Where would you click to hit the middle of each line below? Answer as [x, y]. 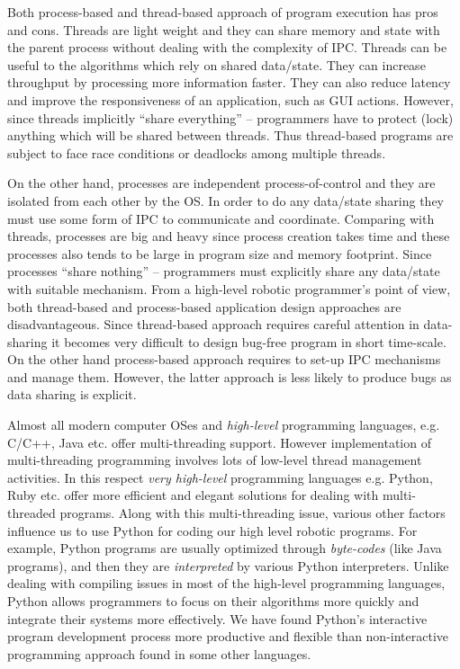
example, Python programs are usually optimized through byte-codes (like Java [225, 548]
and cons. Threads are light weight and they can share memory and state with [224, 29]
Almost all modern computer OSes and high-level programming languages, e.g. [224, 425]
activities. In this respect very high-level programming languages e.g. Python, [220, 477]
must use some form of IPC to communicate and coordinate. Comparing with [221, 218]
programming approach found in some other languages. [159, 653]
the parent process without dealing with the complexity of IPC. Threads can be [227, 47]
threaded [32, 513]
